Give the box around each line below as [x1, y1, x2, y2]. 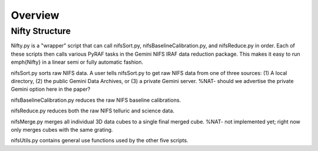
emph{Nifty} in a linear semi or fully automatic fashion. [11, 59, 144, 66]
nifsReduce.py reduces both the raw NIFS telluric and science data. [11, 107, 175, 114]
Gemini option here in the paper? [11, 85, 91, 93]
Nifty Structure [11, 26, 71, 36]
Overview [11, 9, 59, 22]
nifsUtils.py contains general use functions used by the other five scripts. [11, 137, 188, 144]
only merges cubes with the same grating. [11, 126, 113, 133]
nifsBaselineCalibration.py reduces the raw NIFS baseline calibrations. [11, 97, 181, 104]
